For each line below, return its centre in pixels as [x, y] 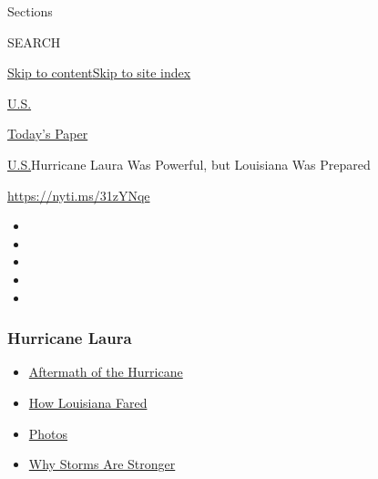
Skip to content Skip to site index [99, 73]
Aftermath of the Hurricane [106, 372]
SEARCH [34, 42]
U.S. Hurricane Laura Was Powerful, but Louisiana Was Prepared [189, 164]
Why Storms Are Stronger [102, 464]
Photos [48, 433]
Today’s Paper [48, 134]
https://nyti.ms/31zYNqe [79, 195]
